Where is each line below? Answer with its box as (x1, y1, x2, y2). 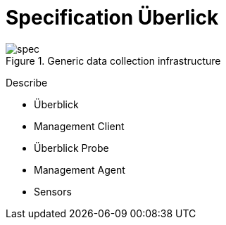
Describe (6, 76, 48, 89)
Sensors (34, 185, 72, 198)
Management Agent (34, 163, 125, 176)
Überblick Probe (34, 141, 109, 154)
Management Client (34, 120, 125, 132)
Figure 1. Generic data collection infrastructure (6, 54, 221, 67)
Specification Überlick (6, 6, 219, 30)
